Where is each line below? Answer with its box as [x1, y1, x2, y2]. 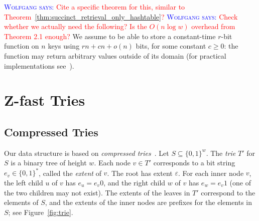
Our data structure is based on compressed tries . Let [4, 147, 169, 158]
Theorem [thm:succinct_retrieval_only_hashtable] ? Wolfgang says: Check [4, 11, 238, 22]
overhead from [191, 21, 235, 32]
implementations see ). [4, 60, 74, 71]
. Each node [94, 157, 131, 168]
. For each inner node [178, 167, 244, 178]
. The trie [206, 147, 236, 158]
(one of [229, 177, 251, 188]
